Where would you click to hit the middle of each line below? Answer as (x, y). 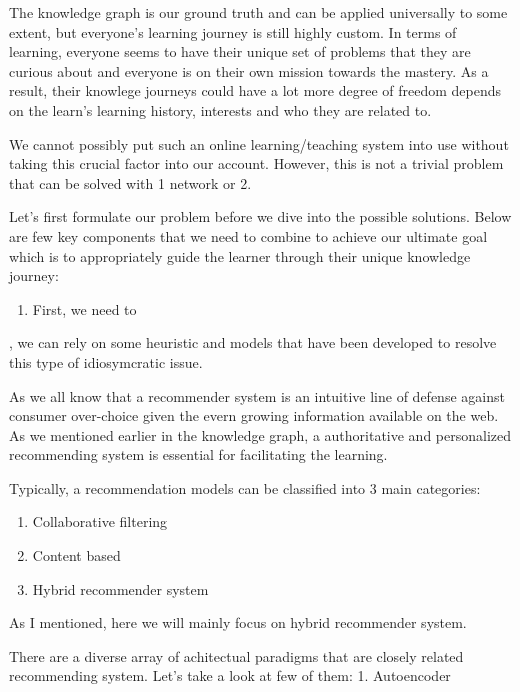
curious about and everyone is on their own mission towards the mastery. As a (249, 70)
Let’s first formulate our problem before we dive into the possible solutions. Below (260, 216)
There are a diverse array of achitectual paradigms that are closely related (236, 655)
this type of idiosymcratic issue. (106, 361)
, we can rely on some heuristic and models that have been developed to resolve (253, 342)
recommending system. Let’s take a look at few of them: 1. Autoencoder (230, 675)
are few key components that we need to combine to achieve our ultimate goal (248, 235)
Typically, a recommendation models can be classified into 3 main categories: (245, 487)
